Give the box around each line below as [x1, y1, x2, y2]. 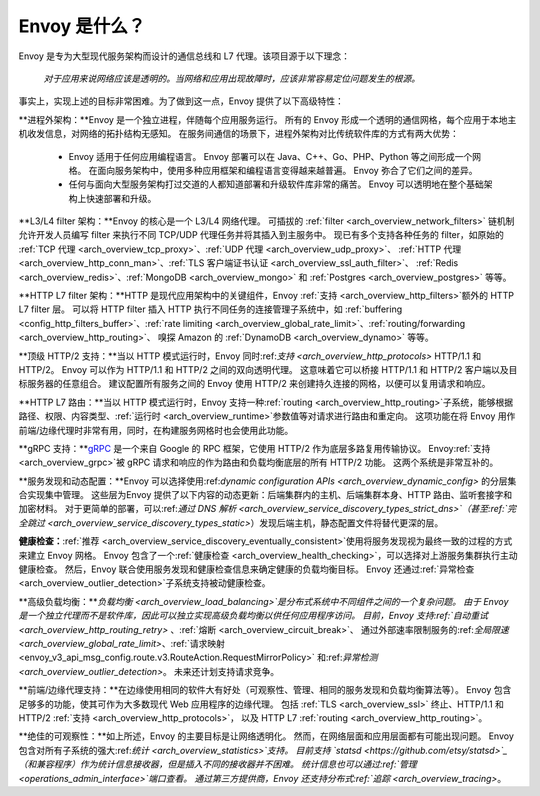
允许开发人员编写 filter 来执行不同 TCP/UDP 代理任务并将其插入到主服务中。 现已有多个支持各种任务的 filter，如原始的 [18, 229, 505, 241]
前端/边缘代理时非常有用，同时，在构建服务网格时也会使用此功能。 [18, 424, 294, 436]
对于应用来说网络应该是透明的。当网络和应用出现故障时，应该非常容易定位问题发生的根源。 [43, 72, 420, 84]
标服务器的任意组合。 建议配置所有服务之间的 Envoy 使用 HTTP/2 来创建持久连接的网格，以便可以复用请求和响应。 [18, 378, 491, 390]
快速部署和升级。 [85, 192, 157, 204]
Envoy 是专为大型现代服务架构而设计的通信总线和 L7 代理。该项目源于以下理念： [18, 50, 350, 62]
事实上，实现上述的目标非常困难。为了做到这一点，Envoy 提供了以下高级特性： [18, 95, 345, 107]
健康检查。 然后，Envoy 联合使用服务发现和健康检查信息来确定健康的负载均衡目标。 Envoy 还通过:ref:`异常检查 [18, 563, 475, 575]
